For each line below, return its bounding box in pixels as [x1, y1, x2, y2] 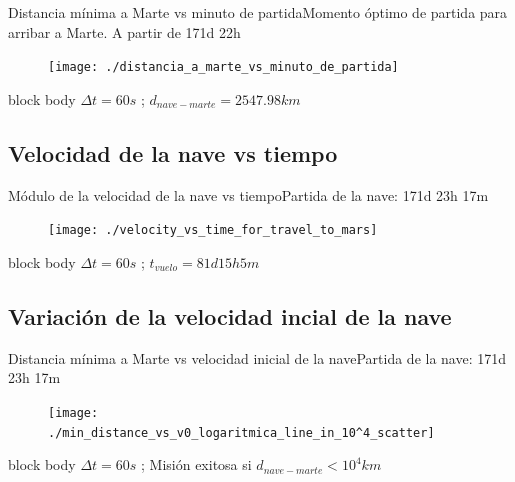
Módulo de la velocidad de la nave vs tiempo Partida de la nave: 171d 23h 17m [8, 184, 489, 205]
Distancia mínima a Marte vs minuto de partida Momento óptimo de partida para [8, 2, 508, 22]
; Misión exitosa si [141, 454, 252, 475]
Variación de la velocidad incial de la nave [8, 300, 452, 331]
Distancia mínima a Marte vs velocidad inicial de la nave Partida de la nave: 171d [8, 347, 507, 368]
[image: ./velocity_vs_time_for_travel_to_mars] [48, 223, 378, 238]
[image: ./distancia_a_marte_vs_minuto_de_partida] [48, 60, 399, 75]
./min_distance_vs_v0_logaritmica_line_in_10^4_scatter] [48, 425, 435, 440]
